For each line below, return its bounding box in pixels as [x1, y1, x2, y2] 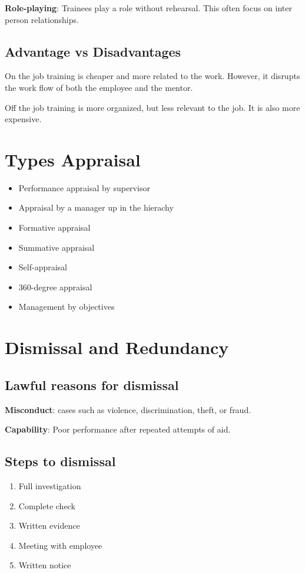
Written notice [18, 559, 71, 571]
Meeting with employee [18, 539, 102, 551]
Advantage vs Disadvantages [5, 42, 181, 60]
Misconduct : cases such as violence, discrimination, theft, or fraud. [5, 403, 251, 415]
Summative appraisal [18, 241, 95, 253]
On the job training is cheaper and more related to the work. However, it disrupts [5, 70, 300, 82]
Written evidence [18, 519, 80, 532]
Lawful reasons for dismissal [5, 375, 179, 394]
